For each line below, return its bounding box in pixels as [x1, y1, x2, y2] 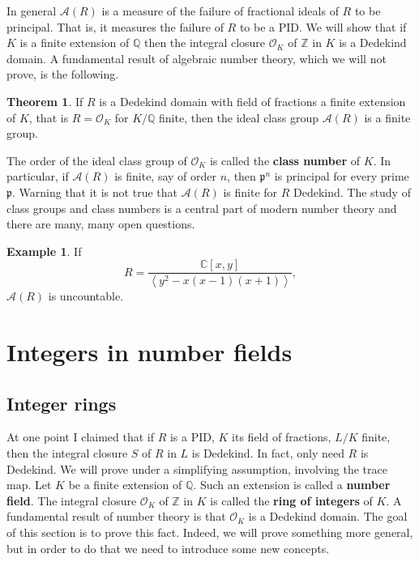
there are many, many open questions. [6, 215, 195, 232]
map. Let [6, 476, 52, 493]
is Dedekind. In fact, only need [191, 444, 344, 461]
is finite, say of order [114, 168, 217, 185]
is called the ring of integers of [210, 492, 373, 509]
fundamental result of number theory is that [6, 508, 226, 525]
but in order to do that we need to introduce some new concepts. [6, 539, 330, 556]
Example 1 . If [6, 242, 82, 259]
